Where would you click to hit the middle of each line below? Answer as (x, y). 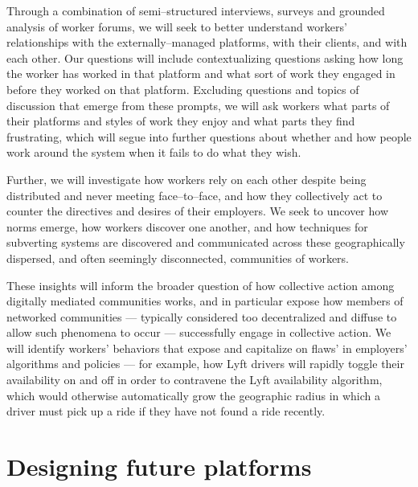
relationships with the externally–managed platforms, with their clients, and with (207, 42)
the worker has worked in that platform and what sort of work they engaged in (201, 74)
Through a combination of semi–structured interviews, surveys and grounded (196, 10)
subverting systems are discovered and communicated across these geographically (206, 242)
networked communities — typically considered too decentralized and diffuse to (202, 316)
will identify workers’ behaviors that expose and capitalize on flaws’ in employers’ (207, 348)
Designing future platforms (159, 467)
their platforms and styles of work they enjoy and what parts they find (181, 121)
